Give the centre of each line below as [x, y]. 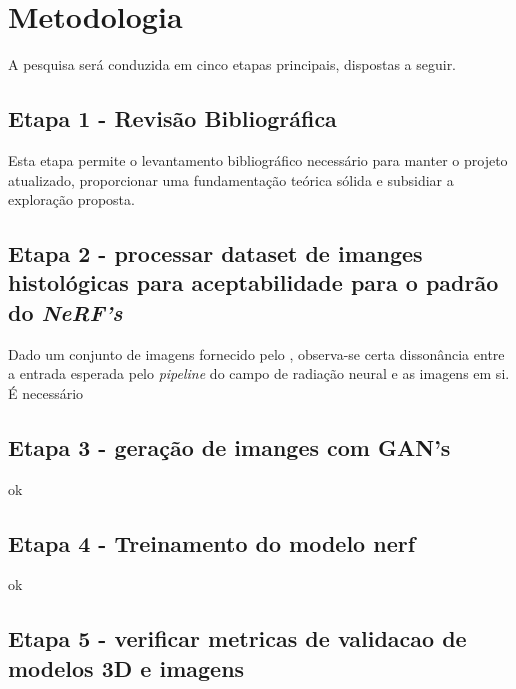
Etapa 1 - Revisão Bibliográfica [172, 118]
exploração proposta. [71, 199]
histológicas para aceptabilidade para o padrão [253, 282]
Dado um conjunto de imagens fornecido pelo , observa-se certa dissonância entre [256, 353]
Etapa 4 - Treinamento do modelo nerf [212, 542]
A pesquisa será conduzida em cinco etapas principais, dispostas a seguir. [232, 64]
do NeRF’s [65, 311]
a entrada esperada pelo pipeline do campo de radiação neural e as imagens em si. [259, 373]
